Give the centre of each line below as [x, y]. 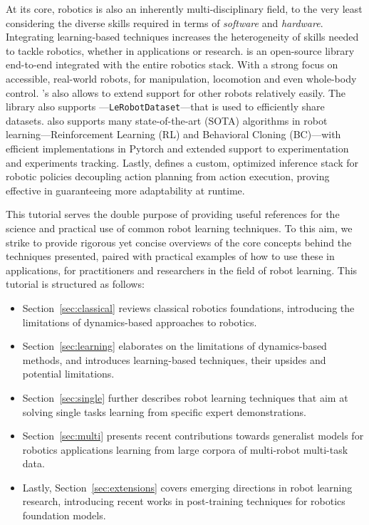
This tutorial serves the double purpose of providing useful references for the [173, 214]
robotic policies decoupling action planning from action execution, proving [168, 176]
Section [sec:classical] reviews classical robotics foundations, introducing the [188, 307]
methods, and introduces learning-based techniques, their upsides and [174, 359]
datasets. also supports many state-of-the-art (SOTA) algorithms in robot [167, 120]
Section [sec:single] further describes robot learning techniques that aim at [185, 397]
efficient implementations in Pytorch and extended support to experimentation [177, 148]
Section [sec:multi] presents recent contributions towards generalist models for [193, 436]
